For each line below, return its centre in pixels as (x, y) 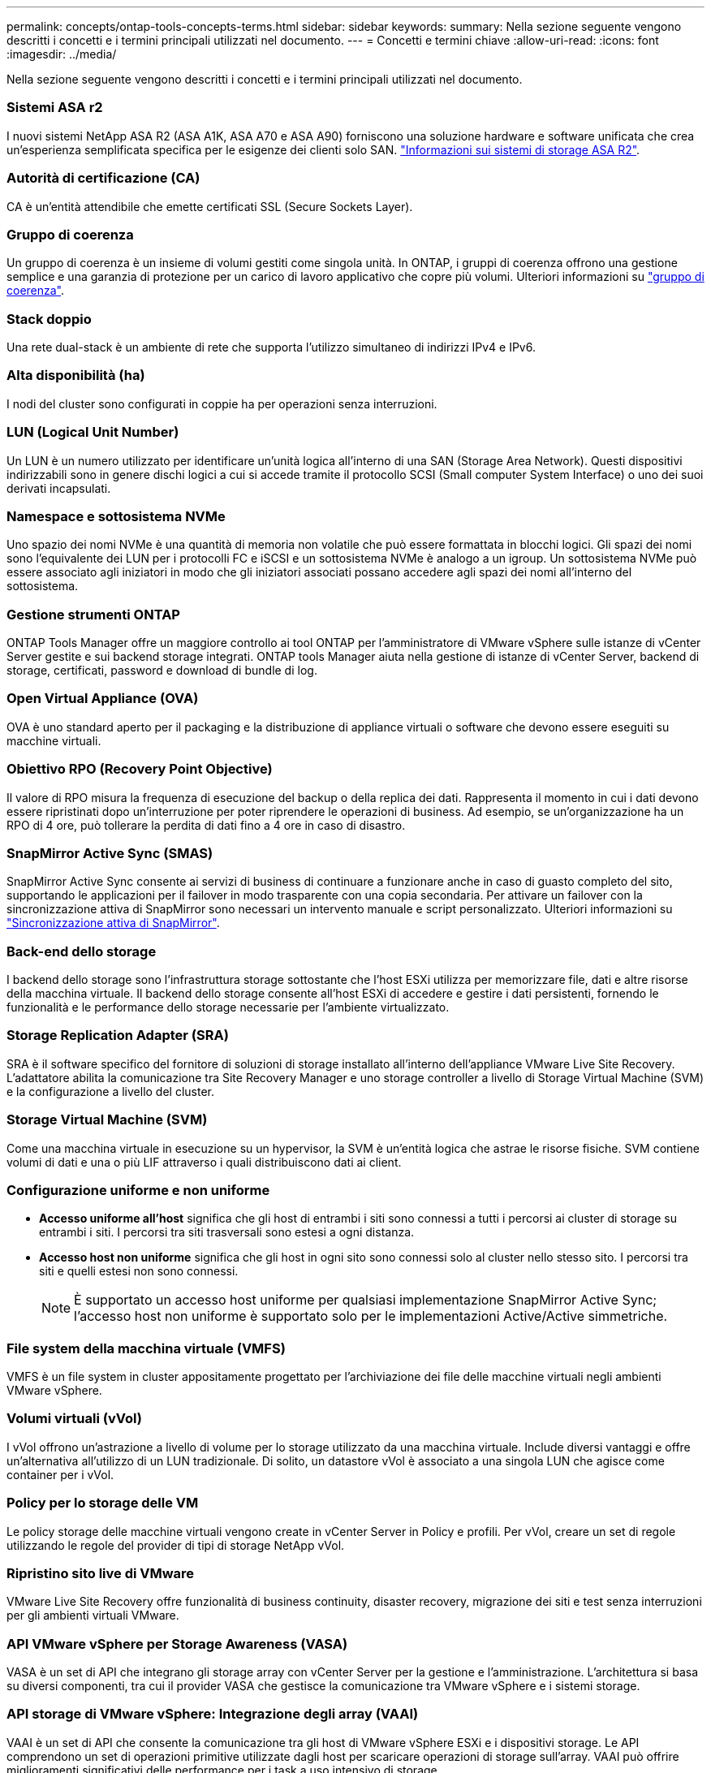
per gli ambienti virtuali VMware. (93, 1616)
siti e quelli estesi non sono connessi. (139, 1271)
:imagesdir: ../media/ (62, 54)
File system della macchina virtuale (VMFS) (146, 1348)
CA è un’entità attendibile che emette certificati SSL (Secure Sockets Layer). (210, 206)
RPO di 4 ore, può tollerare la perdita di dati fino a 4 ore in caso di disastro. (206, 825)
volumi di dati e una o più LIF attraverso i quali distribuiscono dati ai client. (204, 1162)
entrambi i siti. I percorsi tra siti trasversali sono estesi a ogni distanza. (227, 1232)
